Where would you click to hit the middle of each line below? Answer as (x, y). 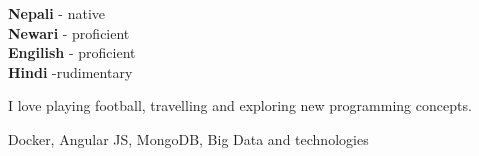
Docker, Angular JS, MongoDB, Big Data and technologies (188, 138)
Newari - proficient (69, 32)
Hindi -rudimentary (70, 71)
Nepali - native (57, 13)
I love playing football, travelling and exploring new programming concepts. (240, 105)
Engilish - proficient (72, 52)
